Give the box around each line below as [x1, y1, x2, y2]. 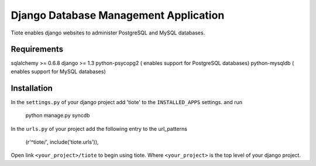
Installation [11, 83, 53, 93]
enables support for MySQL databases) [11, 68, 107, 75]
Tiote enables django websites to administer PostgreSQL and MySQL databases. [11, 29, 205, 36]
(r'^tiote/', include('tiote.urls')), [25, 138, 99, 146]
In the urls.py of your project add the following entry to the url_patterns [11, 125, 187, 132]
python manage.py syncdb [25, 112, 90, 119]
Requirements [11, 44, 64, 54]
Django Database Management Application [11, 9, 225, 22]
